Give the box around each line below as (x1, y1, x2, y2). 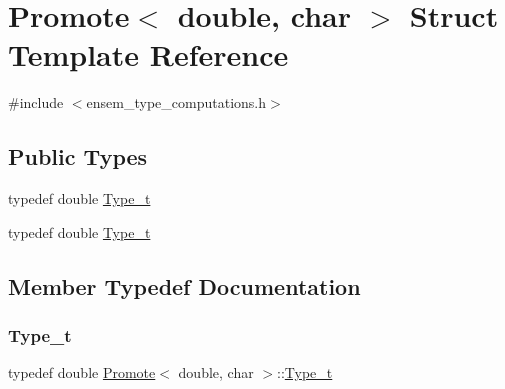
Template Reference (8, 34, 289, 75)
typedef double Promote (8, 362, 156, 383)
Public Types (8, 141, 148, 172)
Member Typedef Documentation (8, 270, 361, 301)
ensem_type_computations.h (86, 92, 266, 113)
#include (8, 92, 64, 113)
